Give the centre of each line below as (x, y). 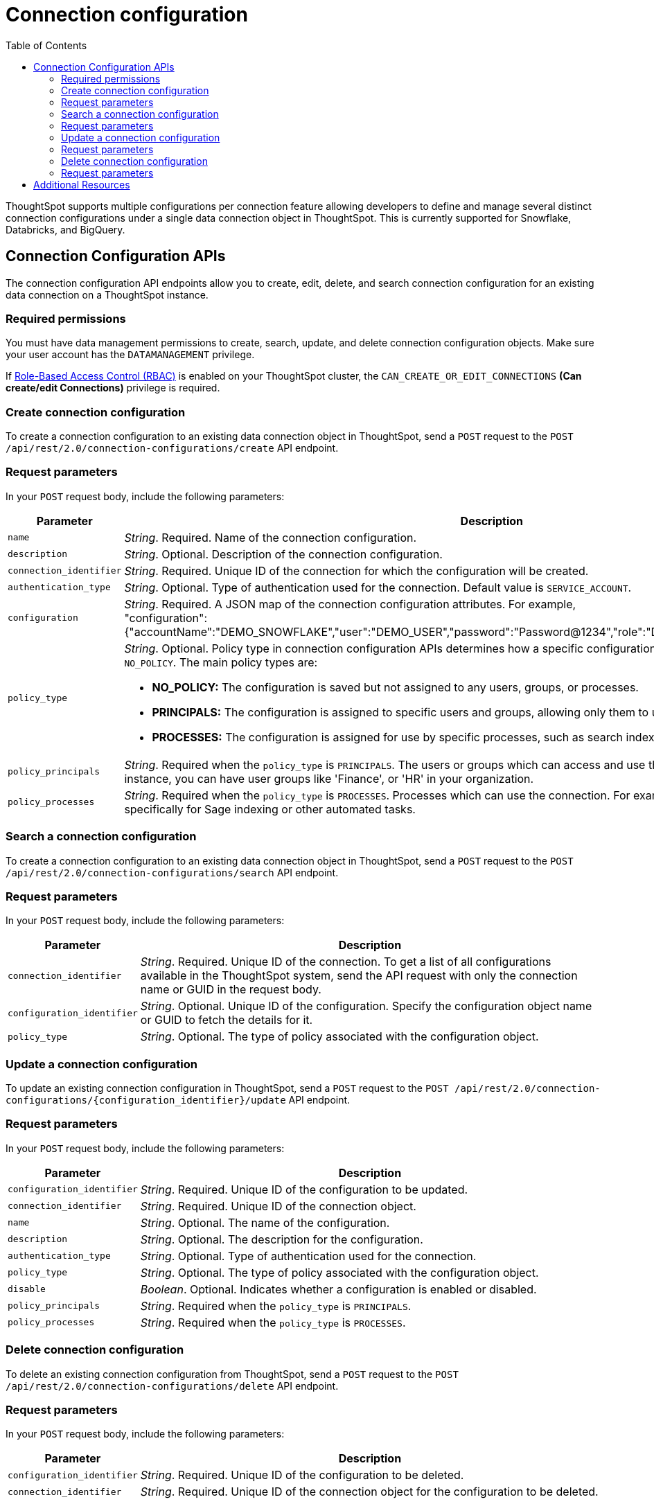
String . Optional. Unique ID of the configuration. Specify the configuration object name (366, 1006)
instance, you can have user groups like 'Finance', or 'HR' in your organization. (329, 778)
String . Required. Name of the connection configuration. (271, 537)
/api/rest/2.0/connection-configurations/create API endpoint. (172, 448)
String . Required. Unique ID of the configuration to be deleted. (302, 1475)
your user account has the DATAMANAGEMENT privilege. (130, 355)
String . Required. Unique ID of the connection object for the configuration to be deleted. (369, 1492)
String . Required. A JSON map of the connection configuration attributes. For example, (350, 604)
